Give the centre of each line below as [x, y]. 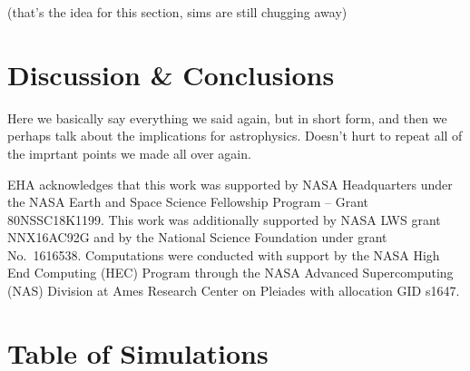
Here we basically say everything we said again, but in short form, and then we [227, 117]
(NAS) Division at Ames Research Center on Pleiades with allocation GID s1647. [234, 291]
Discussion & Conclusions [171, 74]
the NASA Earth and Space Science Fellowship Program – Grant [188, 202]
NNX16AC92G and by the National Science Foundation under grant [197, 237]
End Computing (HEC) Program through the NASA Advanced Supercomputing [230, 273]
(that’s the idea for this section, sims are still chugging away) [177, 12]
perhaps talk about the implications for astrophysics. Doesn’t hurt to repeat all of [235, 136]
